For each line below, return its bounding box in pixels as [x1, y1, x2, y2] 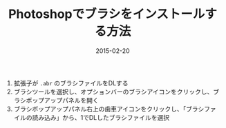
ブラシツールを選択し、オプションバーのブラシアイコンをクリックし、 [13, 87, 214, 96]
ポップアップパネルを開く [26, 96, 99, 104]
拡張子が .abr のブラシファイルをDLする [13, 78, 129, 87]
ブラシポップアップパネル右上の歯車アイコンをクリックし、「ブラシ [13, 105, 205, 113]
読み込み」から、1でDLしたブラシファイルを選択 [32, 113, 170, 121]
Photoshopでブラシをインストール [8, 6, 205, 22]
